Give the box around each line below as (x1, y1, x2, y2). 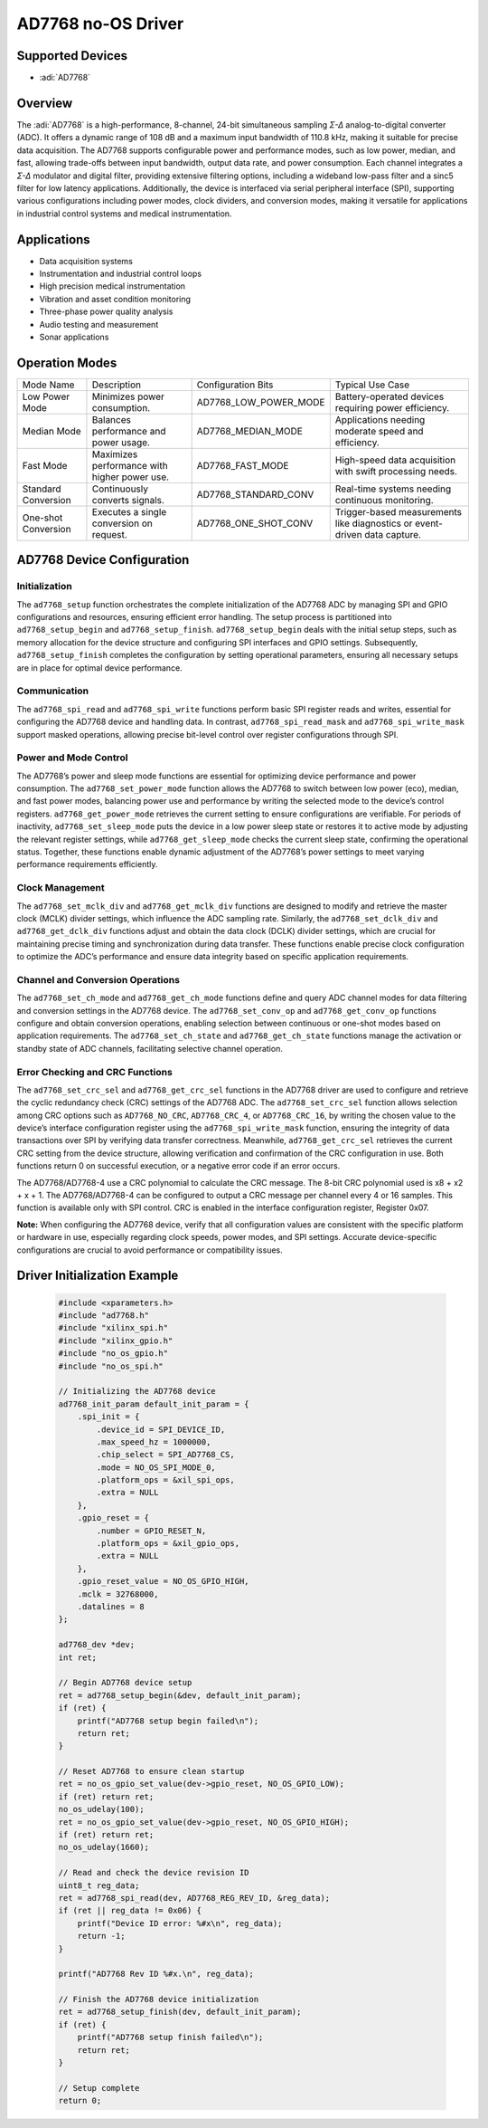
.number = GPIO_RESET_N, (96, 1525, 207, 1536)
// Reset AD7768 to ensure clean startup (58, 1766, 245, 1777)
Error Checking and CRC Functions (16, 1065, 174, 1078)
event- (414, 517, 443, 530)
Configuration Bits (196, 378, 274, 391)
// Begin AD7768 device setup (58, 1677, 192, 1688)
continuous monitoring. (334, 493, 434, 506)
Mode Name (22, 378, 75, 391)
